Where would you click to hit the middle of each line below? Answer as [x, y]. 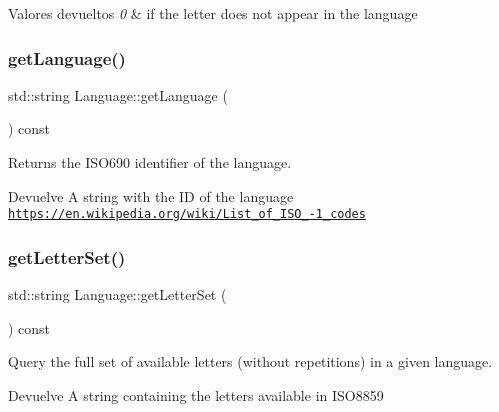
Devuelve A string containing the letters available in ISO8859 [196, 394]
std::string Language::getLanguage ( [118, 94]
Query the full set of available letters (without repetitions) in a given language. [250, 361]
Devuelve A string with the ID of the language [151, 195]
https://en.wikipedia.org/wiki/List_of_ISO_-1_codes [187, 214]
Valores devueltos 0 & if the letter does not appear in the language [213, 13]
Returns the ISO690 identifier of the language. [150, 162]
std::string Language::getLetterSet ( [117, 294]
